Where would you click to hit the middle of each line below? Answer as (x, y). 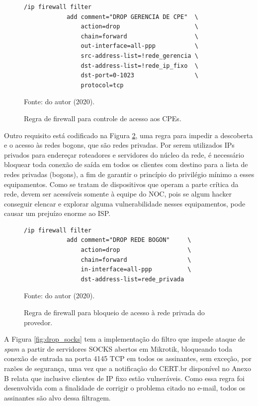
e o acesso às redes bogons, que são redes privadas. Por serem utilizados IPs (119, 145)
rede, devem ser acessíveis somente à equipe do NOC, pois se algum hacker (118, 194)
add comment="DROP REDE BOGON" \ (129, 240)
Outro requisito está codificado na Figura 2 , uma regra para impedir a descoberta (129, 135)
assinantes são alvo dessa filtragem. (57, 397)
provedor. (38, 322)
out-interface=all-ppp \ (139, 46)
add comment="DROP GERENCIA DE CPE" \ (132, 17)
